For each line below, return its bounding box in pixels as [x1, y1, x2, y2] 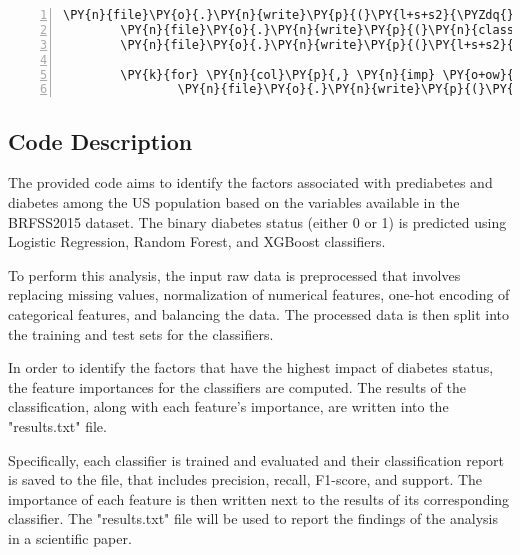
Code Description [8, 125, 193, 156]
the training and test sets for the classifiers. [8, 323, 274, 344]
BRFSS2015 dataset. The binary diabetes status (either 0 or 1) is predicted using [8, 211, 507, 232]
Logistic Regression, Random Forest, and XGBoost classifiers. [8, 231, 386, 252]
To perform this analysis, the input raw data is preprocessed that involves [8, 264, 461, 285]
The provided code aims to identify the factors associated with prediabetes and [8, 172, 493, 193]
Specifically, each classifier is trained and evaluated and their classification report [8, 449, 505, 470]
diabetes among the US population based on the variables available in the [8, 192, 460, 213]
